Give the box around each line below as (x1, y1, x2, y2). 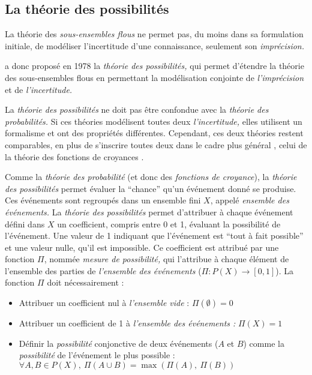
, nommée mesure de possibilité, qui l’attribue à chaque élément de (44, 253, 289, 265)
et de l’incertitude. (5, 83, 73, 95)
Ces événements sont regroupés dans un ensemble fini (5, 194, 201, 206)
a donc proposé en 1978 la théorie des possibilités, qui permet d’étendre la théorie (5, 59, 304, 72)
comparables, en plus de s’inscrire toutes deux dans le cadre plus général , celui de (5, 138, 307, 151)
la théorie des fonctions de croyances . (5, 150, 144, 163)
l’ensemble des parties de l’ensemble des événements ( (5, 264, 202, 277)
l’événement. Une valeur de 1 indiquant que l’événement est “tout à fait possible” (5, 229, 304, 242)
